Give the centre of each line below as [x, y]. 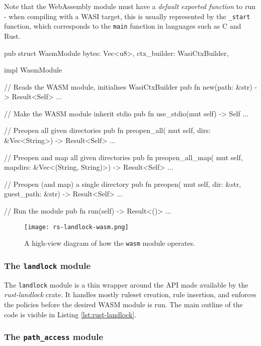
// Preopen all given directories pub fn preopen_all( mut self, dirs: [107, 130]
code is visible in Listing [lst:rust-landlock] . [70, 314]
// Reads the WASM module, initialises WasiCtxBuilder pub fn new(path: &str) [128, 86]
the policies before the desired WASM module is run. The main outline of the [123, 304]
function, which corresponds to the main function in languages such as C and [123, 26]
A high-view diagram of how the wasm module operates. [110, 243]
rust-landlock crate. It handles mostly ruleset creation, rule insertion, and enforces [130, 294]
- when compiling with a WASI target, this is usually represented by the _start [127, 16]
